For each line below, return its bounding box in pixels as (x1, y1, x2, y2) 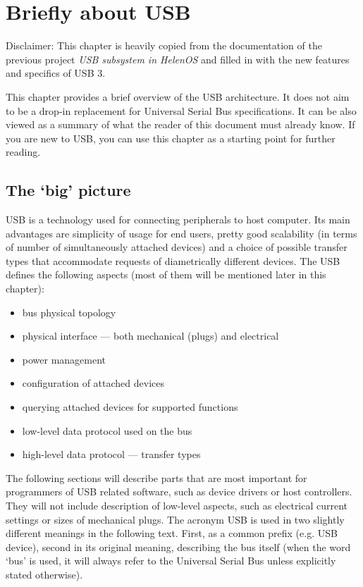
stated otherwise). (6, 567, 83, 581)
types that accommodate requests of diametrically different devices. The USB (6, 253, 340, 268)
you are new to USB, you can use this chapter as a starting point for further (6, 130, 336, 145)
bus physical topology (22, 304, 116, 319)
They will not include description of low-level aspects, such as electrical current (6, 498, 348, 512)
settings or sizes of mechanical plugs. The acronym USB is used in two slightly (6, 512, 345, 526)
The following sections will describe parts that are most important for (6, 470, 307, 485)
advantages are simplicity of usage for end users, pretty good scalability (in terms (6, 225, 357, 240)
